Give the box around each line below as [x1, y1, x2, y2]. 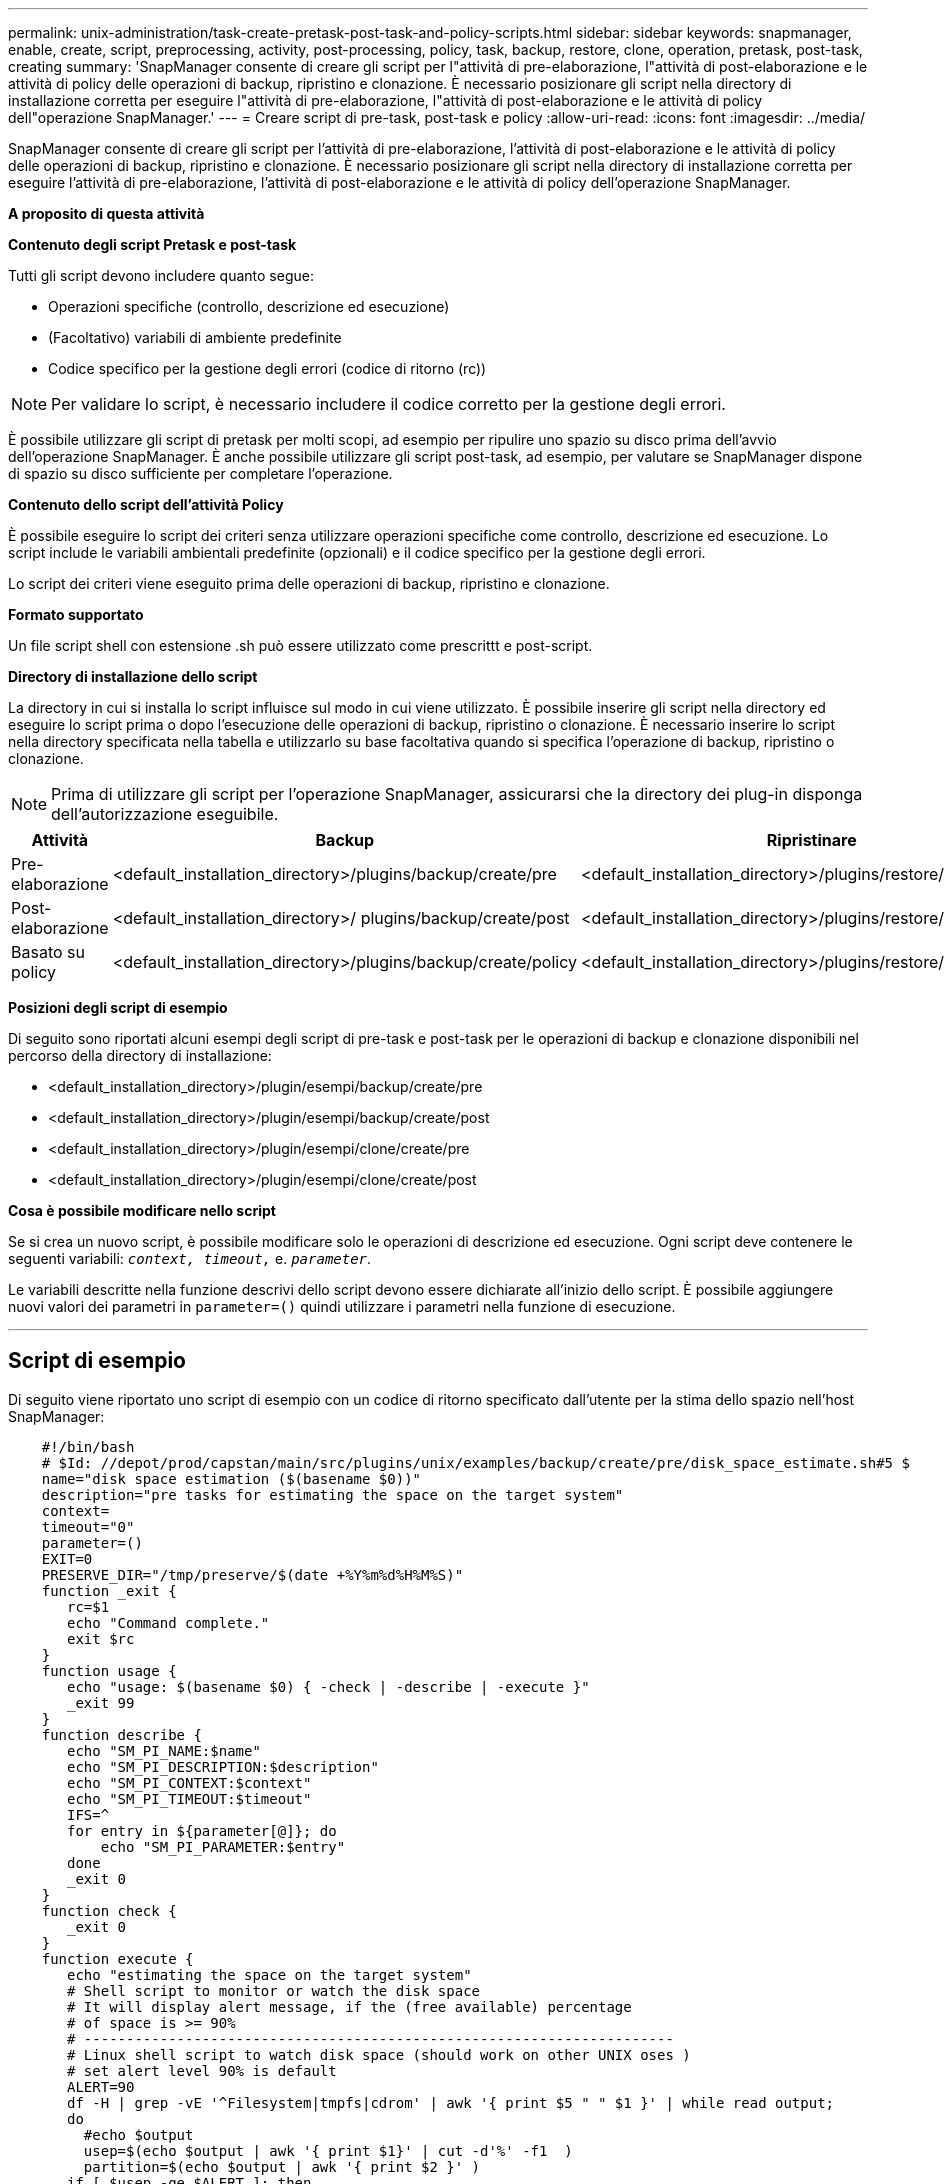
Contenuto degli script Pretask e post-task [8, 236, 297, 253]
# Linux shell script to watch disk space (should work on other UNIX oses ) [67, 2046, 691, 2063]
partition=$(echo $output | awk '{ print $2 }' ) [83, 2158, 481, 2175]
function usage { [41, 1662, 177, 1679]
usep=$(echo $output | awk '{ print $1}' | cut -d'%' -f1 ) [83, 2142, 573, 2159]
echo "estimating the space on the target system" [67, 1966, 472, 1983]
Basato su [11, 942, 85, 962]
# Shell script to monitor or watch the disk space [67, 1982, 481, 1999]
